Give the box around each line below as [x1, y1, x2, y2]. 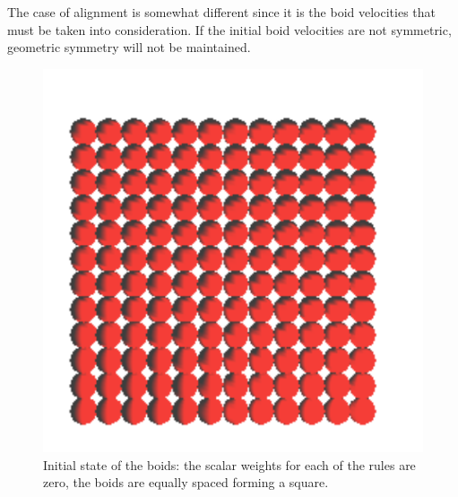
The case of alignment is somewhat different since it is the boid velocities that [7, 3, 436, 21]
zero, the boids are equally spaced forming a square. [43, 473, 329, 492]
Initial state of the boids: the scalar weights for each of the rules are [43, 455, 416, 474]
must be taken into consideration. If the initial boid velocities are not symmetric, [7, 20, 452, 39]
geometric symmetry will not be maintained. [7, 38, 251, 57]
